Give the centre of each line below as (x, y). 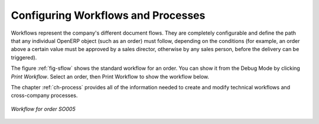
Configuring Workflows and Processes (108, 15)
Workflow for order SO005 (43, 109)
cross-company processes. (44, 95)
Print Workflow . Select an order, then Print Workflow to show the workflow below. (110, 76)
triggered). (24, 57)
